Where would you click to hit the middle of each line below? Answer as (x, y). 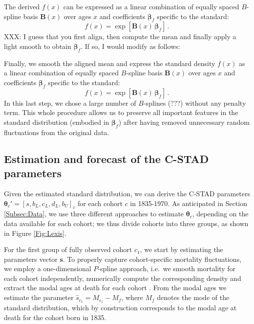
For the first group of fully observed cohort (68, 249)
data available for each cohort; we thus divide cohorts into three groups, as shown (126, 223)
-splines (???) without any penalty (195, 103)
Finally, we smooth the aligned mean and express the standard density (110, 63)
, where (132, 297)
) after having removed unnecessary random (184, 122)
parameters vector (31, 259)
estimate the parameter (39, 297)
